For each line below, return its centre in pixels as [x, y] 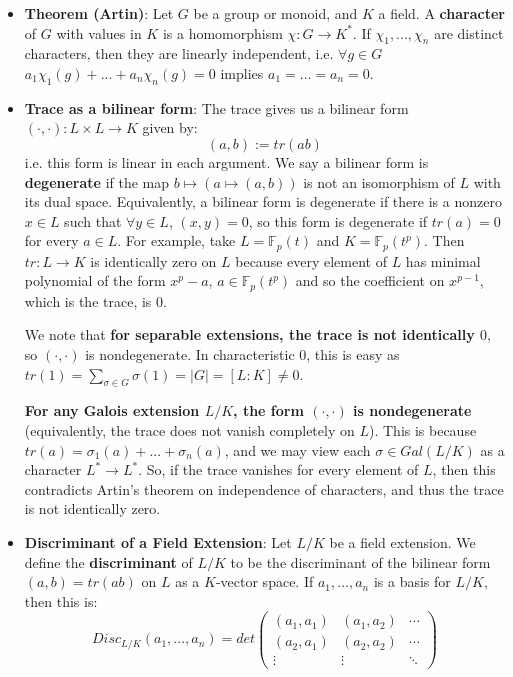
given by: [170, 127]
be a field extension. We [402, 541]
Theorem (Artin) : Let [99, 13]
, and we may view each [297, 449]
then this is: [61, 600]
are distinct [469, 32]
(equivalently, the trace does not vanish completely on [189, 430]
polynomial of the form [95, 280]
